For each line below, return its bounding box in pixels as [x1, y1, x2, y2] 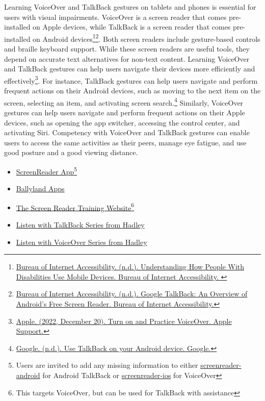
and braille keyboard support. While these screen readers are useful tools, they [4, 43, 250, 54]
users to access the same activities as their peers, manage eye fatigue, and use [4, 137, 247, 147]
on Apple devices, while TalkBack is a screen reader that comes [33, 21, 231, 32]
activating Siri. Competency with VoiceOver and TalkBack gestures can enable [4, 127, 250, 138]
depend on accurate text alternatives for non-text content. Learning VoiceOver [4, 53, 250, 64]
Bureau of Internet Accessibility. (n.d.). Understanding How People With [16, 261, 245, 272]
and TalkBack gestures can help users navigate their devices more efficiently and [4, 63, 255, 74]
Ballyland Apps [16, 183, 65, 194]
